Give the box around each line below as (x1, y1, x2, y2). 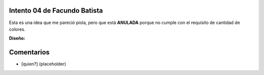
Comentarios (9, 48, 50, 56)
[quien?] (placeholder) (21, 61, 66, 67)
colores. (9, 26, 25, 32)
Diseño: (9, 35, 25, 41)
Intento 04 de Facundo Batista (9, 6, 103, 15)
